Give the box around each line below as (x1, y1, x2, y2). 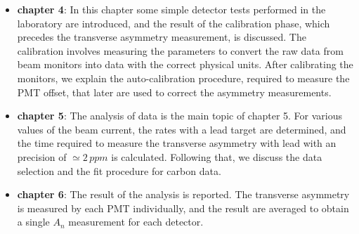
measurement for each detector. (68, 214, 204, 229)
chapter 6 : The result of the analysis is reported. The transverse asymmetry (17, 187, 350, 202)
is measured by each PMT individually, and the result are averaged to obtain (17, 200, 349, 215)
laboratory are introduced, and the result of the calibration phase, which (17, 15, 330, 30)
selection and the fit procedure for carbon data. (17, 163, 221, 178)
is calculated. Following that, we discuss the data (111, 149, 322, 164)
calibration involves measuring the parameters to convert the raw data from (17, 43, 344, 58)
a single (17, 214, 50, 229)
